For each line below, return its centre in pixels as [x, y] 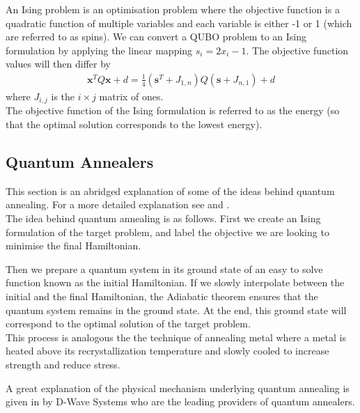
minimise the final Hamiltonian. [73, 246]
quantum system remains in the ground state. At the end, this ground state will [176, 310]
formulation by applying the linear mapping [99, 50]
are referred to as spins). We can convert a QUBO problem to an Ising [156, 37]
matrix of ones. [131, 96]
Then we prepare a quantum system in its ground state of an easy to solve [164, 268]
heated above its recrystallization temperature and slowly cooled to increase [167, 351]
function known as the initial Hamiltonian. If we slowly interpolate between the [175, 282]
